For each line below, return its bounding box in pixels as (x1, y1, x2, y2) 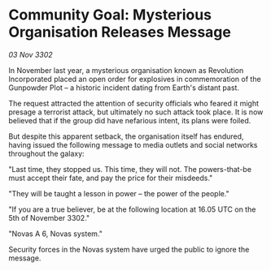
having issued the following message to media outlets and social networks (8, 140, 258, 149)
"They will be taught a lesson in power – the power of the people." (8, 188, 229, 198)
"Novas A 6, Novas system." (8, 229, 103, 239)
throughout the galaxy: (8, 148, 85, 158)
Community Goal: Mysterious (8, 6, 212, 24)
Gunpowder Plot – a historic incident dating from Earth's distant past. (8, 83, 240, 92)
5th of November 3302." (8, 213, 90, 222)
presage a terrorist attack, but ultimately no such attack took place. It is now (8, 107, 264, 117)
